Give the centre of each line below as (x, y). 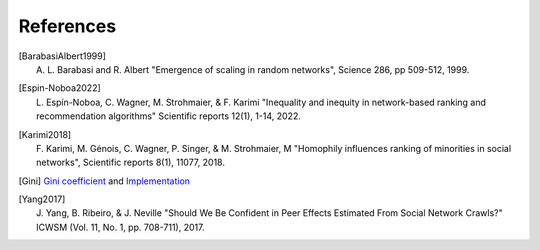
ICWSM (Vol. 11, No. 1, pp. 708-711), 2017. (120, 227)
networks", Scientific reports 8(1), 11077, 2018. (130, 162)
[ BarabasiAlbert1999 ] (62, 56)
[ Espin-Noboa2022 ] (60, 88)
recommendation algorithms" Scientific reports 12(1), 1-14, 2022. (169, 116)
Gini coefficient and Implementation (116, 181)
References (67, 26)
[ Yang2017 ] (42, 199)
